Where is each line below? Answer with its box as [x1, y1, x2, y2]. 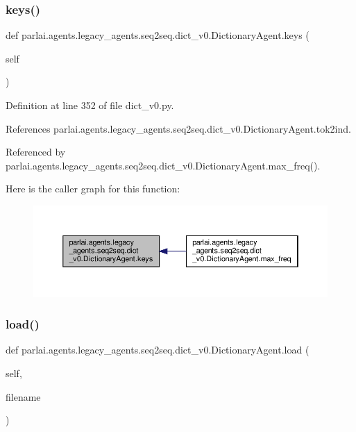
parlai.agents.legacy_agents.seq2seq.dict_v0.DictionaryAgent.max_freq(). [6, 158, 321, 172]
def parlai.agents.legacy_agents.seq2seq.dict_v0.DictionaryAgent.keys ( [6, 28, 310, 42]
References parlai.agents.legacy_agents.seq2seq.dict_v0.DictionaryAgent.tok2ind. [6, 121, 351, 135]
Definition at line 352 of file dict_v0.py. [6, 98, 174, 112]
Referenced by [6, 144, 66, 159]
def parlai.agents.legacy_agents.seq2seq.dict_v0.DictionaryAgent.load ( [6, 342, 310, 357]
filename [6, 389, 41, 404]
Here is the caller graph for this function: [6, 181, 180, 196]
